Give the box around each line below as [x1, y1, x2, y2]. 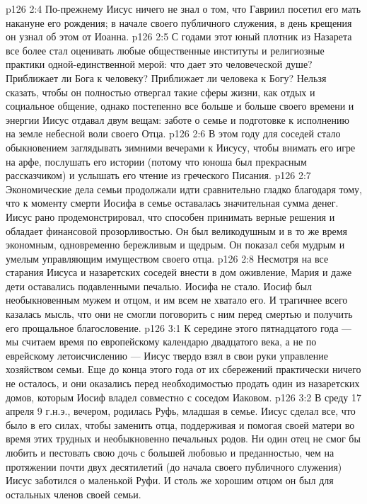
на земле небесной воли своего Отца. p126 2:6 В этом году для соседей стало [6, 126, 341, 141]
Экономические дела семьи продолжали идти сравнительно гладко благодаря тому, [6, 181, 362, 196]
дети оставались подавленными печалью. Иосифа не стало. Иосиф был [6, 278, 313, 293]
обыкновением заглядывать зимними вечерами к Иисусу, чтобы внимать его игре [6, 139, 356, 154]
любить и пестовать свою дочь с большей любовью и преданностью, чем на [6, 445, 334, 459]
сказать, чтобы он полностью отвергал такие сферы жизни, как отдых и [6, 84, 315, 99]
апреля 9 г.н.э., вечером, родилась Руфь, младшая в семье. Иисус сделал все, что [6, 403, 356, 418]
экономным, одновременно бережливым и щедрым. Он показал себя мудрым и [6, 237, 345, 252]
